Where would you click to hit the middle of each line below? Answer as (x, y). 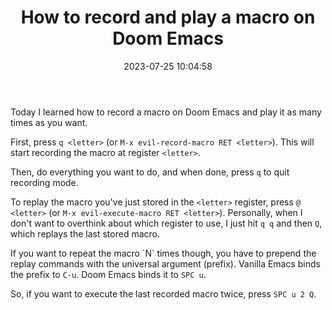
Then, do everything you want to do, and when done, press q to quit (150, 172)
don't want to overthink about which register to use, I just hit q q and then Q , (166, 223)
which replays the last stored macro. (85, 233)
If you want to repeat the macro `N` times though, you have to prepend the (163, 253)
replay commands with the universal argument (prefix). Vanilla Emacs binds (165, 263)
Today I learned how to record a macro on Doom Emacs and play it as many (166, 112)
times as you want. (49, 122)
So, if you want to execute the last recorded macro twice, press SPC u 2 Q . (163, 293)
